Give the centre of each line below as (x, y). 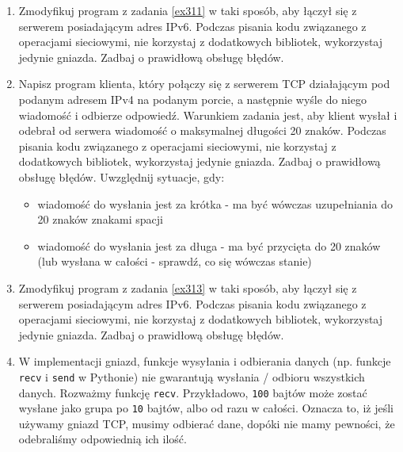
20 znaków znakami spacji (100, 219)
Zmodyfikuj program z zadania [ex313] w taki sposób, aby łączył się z (188, 287)
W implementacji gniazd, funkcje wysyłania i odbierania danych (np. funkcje (205, 361)
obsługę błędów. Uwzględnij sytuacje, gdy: (122, 176)
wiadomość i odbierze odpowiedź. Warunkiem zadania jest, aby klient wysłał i (208, 115)
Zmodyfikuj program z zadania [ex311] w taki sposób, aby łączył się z (188, 10)
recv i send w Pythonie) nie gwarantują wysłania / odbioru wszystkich (192, 376)
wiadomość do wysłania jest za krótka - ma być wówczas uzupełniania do (215, 203)
